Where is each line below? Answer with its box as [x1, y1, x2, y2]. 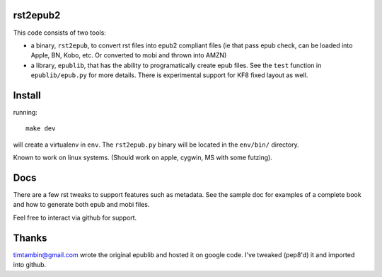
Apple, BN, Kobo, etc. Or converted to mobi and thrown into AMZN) [30, 51, 227, 60]
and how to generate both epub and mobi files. [13, 200, 150, 209]
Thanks [13, 232, 47, 244]
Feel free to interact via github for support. [13, 213, 137, 222]
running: [13, 108, 38, 116]
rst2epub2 [13, 9, 61, 21]
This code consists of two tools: [13, 28, 106, 37]
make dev [25, 125, 56, 132]
